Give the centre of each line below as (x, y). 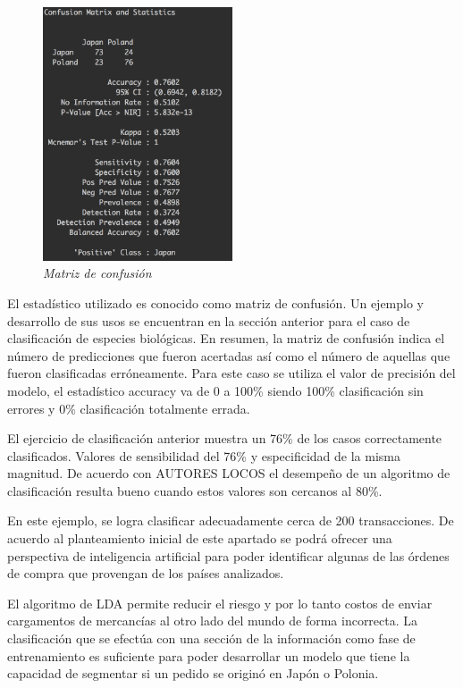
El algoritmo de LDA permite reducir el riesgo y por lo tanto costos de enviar (220, 603)
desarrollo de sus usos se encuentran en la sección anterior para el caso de (209, 320)
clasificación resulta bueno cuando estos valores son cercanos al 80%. (195, 490)
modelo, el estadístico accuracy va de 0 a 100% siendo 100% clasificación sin (215, 390)
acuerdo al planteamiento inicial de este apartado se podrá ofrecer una (200, 538)
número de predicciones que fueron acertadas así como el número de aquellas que (229, 355)
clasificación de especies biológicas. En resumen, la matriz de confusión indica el (226, 338)
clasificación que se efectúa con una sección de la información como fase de (211, 638)
